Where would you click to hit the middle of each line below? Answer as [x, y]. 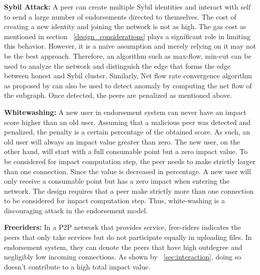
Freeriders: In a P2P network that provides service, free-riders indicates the [122, 227]
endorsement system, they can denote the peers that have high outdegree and [123, 247]
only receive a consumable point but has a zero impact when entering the [117, 181]
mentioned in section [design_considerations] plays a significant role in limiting [127, 36]
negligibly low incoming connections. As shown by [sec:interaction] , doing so [123, 257]
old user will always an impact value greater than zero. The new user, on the [122, 141]
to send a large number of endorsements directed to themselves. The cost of [120, 16]
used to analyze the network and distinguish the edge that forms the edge [117, 65]
